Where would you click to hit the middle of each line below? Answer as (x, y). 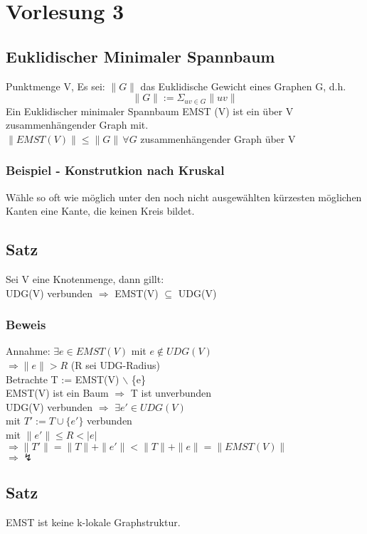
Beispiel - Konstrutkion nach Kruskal (115, 170)
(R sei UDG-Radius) (115, 365)
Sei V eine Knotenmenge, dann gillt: (85, 279)
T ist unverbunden (171, 393)
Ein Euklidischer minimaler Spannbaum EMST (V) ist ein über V (150, 111)
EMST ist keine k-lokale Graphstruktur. (93, 522)
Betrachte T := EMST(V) (63, 379)
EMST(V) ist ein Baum (57, 393)
